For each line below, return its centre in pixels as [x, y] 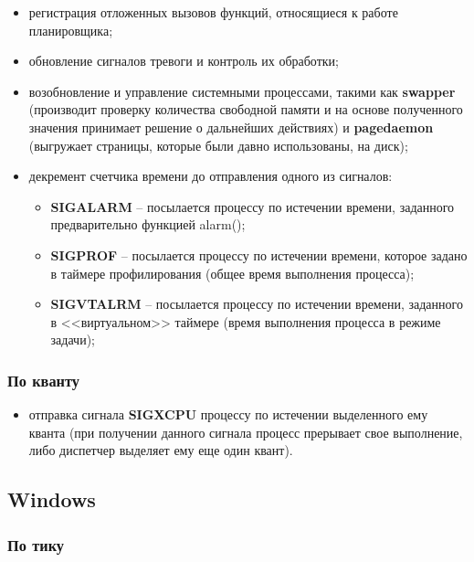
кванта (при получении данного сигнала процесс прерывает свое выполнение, [246, 432]
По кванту [44, 380]
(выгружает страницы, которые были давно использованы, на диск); [218, 145]
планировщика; [71, 30]
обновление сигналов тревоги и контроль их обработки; [184, 61]
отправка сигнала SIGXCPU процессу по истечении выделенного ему [228, 414]
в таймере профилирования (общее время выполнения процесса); [232, 273]
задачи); [73, 339]
